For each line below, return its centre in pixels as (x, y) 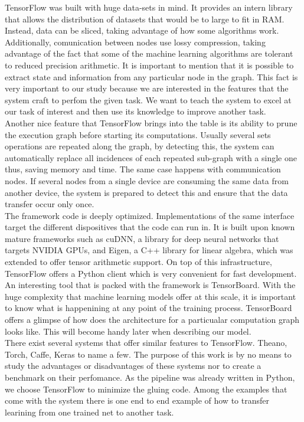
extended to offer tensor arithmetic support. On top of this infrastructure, (138, 262)
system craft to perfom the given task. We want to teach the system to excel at (148, 99)
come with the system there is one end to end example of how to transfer (137, 400)
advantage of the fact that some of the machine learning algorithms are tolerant (149, 53)
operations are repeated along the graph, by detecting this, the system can (140, 146)
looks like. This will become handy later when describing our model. (128, 331)
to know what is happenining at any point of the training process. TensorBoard (148, 308)
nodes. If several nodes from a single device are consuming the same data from (147, 180)
